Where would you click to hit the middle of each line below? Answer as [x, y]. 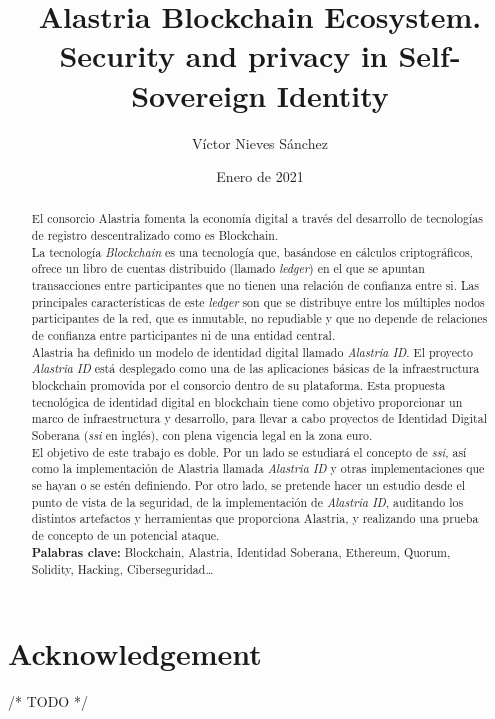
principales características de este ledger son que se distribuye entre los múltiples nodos [258, 301]
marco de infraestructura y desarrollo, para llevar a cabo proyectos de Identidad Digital [259, 418]
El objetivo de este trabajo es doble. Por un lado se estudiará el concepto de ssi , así [249, 451]
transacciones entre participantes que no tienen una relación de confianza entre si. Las [255, 285]
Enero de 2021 [260, 176]
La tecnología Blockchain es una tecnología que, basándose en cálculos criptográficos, [252, 251]
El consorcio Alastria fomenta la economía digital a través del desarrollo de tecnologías [257, 218]
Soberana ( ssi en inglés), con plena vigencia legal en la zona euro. [202, 435]
